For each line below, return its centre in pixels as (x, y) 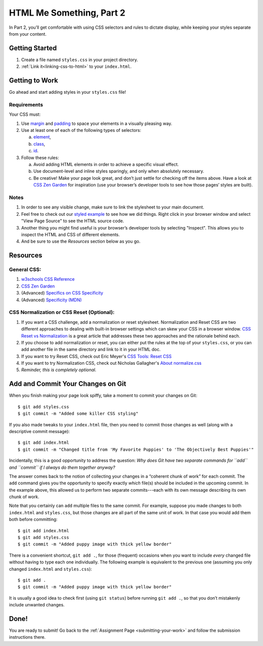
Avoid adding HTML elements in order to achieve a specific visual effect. (106, 165)
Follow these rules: (40, 157)
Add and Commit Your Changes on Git (68, 384)
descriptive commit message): (39, 431)
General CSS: (25, 270)
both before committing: (33, 520)
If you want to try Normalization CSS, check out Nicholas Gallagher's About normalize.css (111, 363)
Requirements (26, 104)
